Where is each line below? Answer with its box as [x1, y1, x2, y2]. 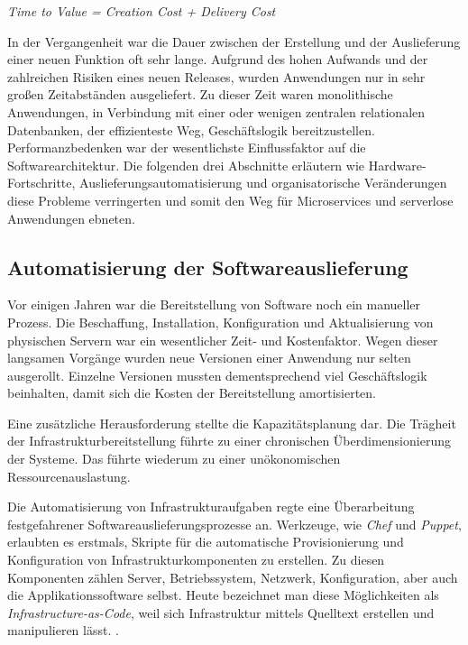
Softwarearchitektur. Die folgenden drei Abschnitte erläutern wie [7, 155, 365, 174]
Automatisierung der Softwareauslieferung [7, 253, 408, 281]
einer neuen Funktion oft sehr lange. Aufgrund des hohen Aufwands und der [7, 50, 428, 69]
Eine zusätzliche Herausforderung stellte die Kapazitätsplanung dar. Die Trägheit [7, 413, 456, 432]
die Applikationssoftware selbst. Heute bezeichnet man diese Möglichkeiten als [7, 585, 439, 604]
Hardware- [368, 155, 427, 174]
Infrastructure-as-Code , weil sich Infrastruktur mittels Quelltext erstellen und [7, 603, 435, 622]
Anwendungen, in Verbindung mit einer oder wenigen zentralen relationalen [7, 102, 426, 121]
